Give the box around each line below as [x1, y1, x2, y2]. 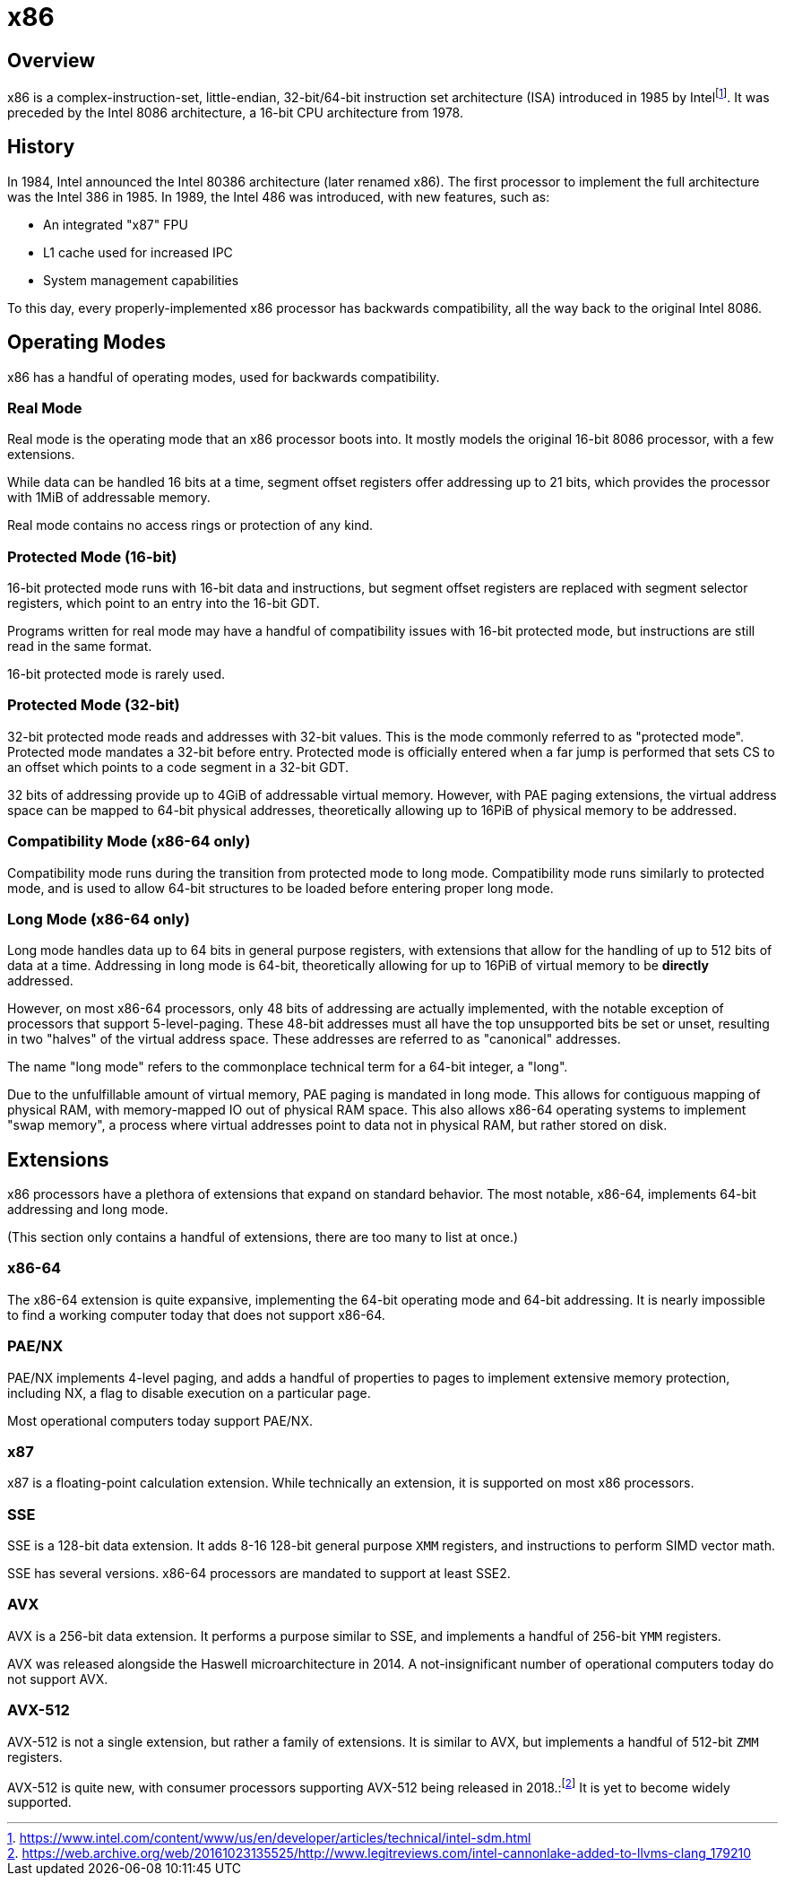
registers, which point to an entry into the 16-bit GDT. [7, 595, 320, 612]
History [7, 135, 75, 159]
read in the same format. [7, 638, 152, 655]
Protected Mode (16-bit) [7, 547, 177, 566]
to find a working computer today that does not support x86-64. [7, 1306, 385, 1323]
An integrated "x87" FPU [43, 216, 188, 232]
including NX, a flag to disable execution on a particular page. [7, 1384, 371, 1401]
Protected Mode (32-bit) [7, 696, 180, 715]
